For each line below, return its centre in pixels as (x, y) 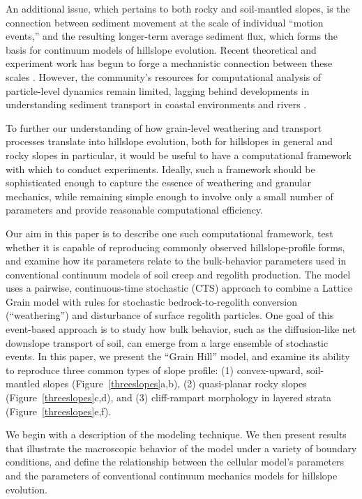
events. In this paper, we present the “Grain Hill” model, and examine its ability (178, 356)
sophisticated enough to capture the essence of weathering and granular (158, 183)
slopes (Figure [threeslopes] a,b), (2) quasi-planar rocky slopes (175, 383)
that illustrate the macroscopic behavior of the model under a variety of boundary (181, 448)
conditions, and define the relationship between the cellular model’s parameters (175, 462)
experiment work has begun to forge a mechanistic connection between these (169, 63)
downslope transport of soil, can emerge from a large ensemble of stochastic (167, 342)
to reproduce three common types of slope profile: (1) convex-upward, (154, 370)
